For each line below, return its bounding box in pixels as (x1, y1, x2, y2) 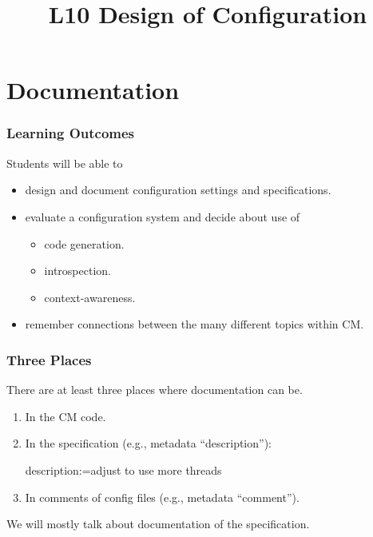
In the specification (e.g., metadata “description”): (25, 435, 272, 451)
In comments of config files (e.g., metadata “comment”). (25, 488, 300, 505)
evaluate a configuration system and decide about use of (25, 208, 300, 225)
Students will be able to (6, 154, 123, 171)
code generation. (44, 235, 125, 252)
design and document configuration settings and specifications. (25, 181, 331, 198)
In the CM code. (25, 408, 106, 424)
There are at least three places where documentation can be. (6, 381, 303, 398)
